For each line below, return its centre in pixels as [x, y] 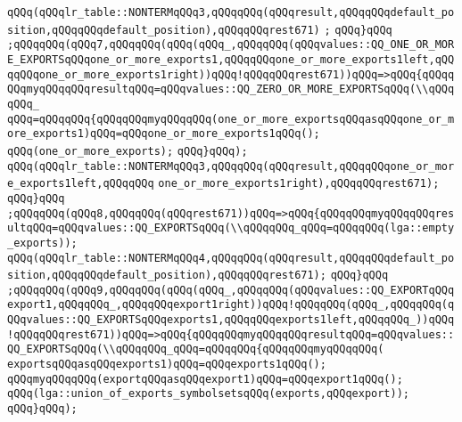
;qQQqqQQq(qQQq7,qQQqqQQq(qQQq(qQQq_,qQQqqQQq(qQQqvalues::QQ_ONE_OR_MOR [231, 45]
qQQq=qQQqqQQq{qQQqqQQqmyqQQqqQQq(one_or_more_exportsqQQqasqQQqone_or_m [231, 119]
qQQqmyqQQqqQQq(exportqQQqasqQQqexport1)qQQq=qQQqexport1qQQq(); [205, 379]
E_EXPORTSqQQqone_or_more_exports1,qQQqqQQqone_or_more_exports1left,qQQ [231, 59]
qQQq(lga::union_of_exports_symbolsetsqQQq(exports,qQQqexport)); [209, 394]
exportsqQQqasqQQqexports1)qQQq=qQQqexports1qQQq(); [167, 365]
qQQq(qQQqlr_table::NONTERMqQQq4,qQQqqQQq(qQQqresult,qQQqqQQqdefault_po [231, 258]
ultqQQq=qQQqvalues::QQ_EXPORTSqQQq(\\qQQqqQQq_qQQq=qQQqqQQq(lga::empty [231, 228]
